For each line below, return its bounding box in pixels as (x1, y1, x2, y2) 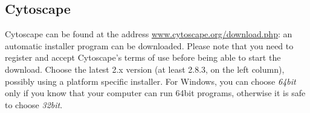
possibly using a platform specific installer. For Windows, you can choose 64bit (5, 75, 296, 87)
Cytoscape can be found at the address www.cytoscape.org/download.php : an (5, 28, 292, 40)
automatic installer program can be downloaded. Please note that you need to (5, 39, 294, 52)
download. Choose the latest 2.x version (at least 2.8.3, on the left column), (5, 63, 285, 75)
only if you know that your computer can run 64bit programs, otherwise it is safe (5, 87, 306, 99)
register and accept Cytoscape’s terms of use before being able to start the (5, 51, 281, 64)
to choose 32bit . (5, 98, 63, 111)
